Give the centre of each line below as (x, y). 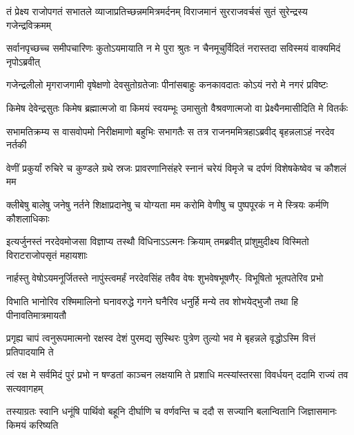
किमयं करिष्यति (32, 425)
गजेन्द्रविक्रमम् (29, 25)
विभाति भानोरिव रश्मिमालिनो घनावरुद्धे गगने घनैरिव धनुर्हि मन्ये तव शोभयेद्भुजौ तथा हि (153, 301)
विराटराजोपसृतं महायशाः (47, 254)
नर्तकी (17, 145)
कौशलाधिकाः (28, 218)
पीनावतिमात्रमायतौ (37, 315)
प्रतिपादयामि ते (30, 351)
